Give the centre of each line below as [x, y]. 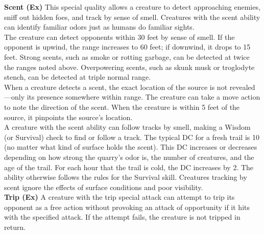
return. [15, 227]
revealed [242, 87]
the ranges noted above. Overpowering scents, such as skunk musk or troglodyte [129, 67]
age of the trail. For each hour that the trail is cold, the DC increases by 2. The [129, 167]
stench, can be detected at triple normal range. [78, 77]
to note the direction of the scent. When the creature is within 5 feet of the [122, 107]
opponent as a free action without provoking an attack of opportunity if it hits [127, 207]
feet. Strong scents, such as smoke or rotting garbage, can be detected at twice [127, 56]
